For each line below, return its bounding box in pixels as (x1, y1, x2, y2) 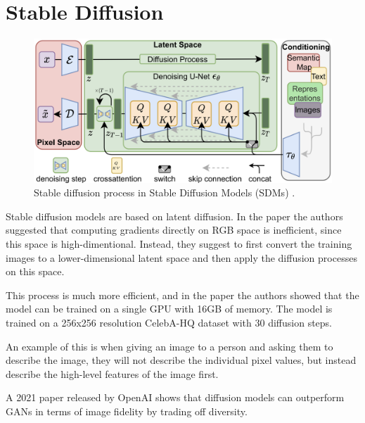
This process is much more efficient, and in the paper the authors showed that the (6, 287, 359, 302)
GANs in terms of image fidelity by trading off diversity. (6, 403, 248, 418)
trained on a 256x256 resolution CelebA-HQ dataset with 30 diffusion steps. (6, 315, 333, 330)
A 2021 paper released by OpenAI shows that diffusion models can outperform (6, 390, 345, 405)
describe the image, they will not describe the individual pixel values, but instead (6, 353, 357, 367)
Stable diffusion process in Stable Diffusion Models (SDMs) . (34, 185, 295, 200)
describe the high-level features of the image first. (6, 366, 219, 381)
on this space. (6, 264, 65, 279)
